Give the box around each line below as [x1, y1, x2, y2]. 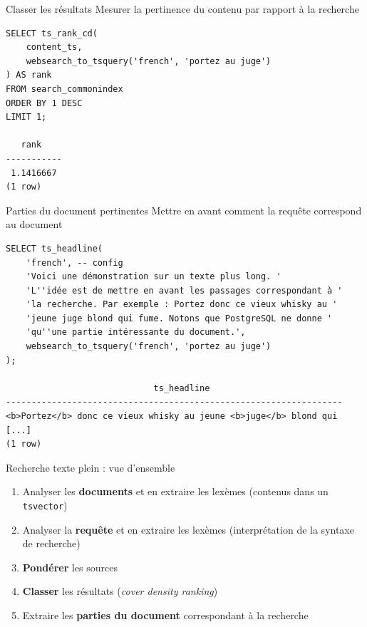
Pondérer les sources [22, 559, 118, 574]
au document [6, 217, 63, 232]
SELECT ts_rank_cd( [6, 28, 98, 38]
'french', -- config [26, 257, 123, 268]
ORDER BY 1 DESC [6, 98, 83, 108]
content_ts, [26, 42, 83, 53]
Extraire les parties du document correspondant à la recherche [22, 608, 309, 623]
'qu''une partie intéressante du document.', [26, 327, 246, 338]
